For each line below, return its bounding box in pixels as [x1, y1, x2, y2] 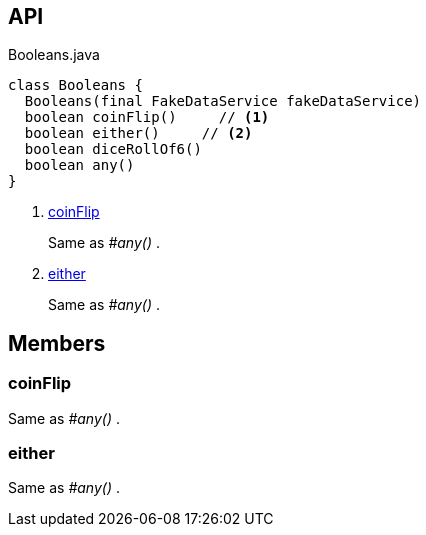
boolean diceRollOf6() [24, 141, 202, 158]
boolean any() [24, 157, 135, 174]
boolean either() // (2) [24, 125, 253, 142]
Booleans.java [8, 46, 100, 64]
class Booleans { [8, 77, 143, 94]
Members [8, 330, 106, 356]
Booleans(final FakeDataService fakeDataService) [24, 93, 422, 110]
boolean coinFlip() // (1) [24, 109, 270, 126]
